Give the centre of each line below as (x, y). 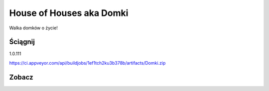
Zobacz (21, 77)
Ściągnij (22, 42)
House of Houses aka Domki (69, 13)
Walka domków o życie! (34, 28)
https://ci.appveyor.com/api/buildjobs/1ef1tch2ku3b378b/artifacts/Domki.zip (87, 63)
